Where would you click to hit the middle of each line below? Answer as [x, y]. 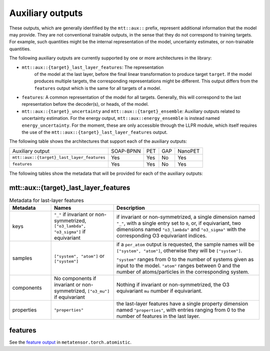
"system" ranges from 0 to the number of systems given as [185, 260]
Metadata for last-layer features [47, 200]
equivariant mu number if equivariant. [159, 291]
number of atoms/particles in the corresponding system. [183, 272]
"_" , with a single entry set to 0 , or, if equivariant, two [178, 223]
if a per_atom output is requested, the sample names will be [185, 245]
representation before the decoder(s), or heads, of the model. [85, 104]
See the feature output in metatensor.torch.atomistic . [70, 342]
